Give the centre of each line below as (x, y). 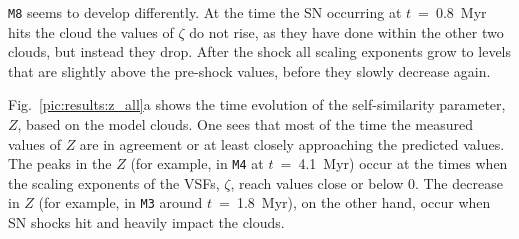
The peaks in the (60, 163)
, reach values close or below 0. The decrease (366, 182)
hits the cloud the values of (91, 31)
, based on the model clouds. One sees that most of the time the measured (245, 124)
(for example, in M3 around (120, 202)
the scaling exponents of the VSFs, (114, 182)
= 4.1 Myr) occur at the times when (394, 163)
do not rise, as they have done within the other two (346, 31)
